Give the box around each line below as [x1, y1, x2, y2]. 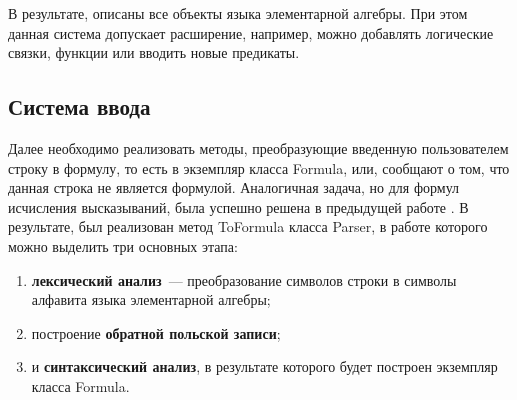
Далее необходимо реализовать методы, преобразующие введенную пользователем [8, 137, 509, 158]
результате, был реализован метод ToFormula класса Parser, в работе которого [8, 216, 488, 237]
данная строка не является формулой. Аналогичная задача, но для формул [8, 177, 460, 198]
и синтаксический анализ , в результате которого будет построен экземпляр [31, 356, 498, 377]
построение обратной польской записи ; [31, 322, 281, 343]
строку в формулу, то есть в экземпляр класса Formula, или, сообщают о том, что [8, 157, 510, 178]
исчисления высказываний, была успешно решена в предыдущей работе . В [8, 196, 469, 217]
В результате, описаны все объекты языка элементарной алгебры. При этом [8, 3, 468, 23]
